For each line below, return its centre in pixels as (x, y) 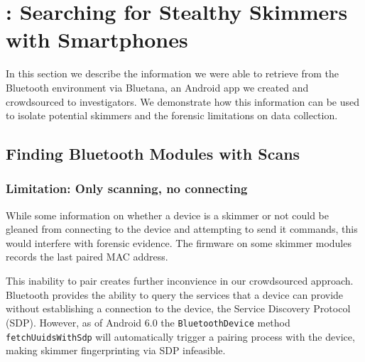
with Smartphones (97, 39)
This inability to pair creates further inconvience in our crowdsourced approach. (180, 281)
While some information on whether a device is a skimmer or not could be (167, 215)
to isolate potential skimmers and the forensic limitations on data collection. (172, 115)
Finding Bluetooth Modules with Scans (153, 154)
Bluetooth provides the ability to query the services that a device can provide (175, 294)
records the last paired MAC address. (87, 257)
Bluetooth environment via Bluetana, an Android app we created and (157, 87)
